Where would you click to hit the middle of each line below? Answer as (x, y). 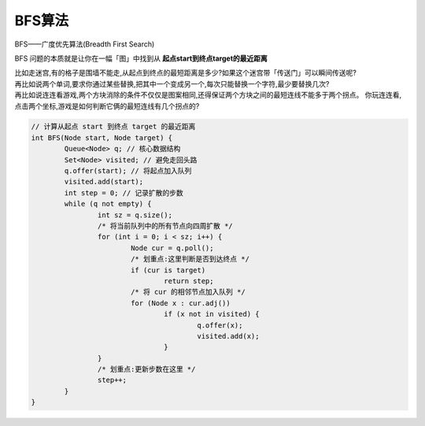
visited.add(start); (104, 182)
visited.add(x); (228, 336)
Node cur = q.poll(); (172, 248)
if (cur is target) (168, 270)
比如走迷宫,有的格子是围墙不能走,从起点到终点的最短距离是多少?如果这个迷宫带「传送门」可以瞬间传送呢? (186, 73)
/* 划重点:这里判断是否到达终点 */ (190, 259)
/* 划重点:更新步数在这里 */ (146, 369)
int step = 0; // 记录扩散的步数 (124, 193)
